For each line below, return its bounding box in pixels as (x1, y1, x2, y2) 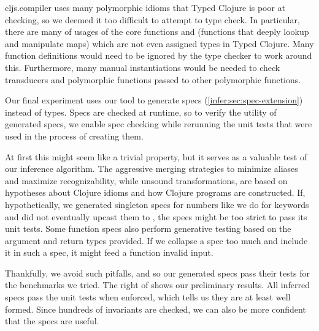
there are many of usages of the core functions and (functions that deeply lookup (5, 25, 309, 38)
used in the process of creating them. (5, 129, 144, 142)
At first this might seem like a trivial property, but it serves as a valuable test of (5, 150, 307, 163)
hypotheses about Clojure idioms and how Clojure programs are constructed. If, (5, 186, 306, 199)
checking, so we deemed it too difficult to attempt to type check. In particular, (5, 13, 300, 26)
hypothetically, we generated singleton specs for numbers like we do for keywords (5, 198, 309, 210)
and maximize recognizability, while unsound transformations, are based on (5, 174, 288, 187)
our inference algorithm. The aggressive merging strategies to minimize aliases (5, 162, 298, 175)
